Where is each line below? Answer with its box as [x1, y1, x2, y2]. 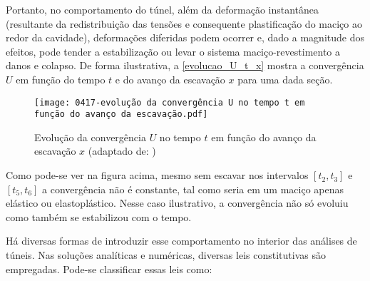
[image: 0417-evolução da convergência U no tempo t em [34, 97, 305, 108]
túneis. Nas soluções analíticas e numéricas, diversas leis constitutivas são [6, 247, 326, 262]
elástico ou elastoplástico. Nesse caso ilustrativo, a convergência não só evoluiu [6, 195, 349, 210]
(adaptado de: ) [88, 143, 156, 158]
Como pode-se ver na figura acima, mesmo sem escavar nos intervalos [6, 168, 309, 183]
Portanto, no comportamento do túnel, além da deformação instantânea [6, 2, 319, 16]
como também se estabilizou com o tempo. [6, 209, 192, 224]
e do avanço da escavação [115, 71, 225, 86]
